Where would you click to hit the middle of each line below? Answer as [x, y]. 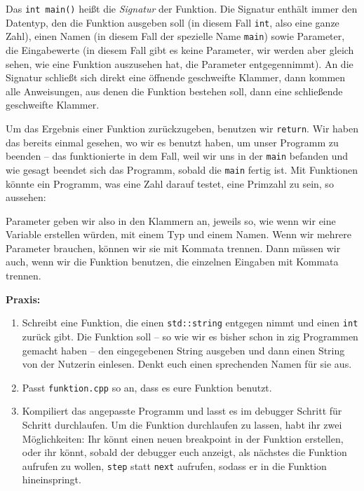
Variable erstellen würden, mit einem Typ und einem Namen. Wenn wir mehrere [179, 234]
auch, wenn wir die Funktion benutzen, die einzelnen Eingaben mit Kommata [172, 262]
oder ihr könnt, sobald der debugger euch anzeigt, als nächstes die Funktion [184, 452]
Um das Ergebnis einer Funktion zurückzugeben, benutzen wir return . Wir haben [182, 128]
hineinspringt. [52, 479]
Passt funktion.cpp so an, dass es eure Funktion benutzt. [147, 387]
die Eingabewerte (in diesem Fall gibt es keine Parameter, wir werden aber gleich [180, 49]
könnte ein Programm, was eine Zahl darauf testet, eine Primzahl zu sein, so [170, 183]
